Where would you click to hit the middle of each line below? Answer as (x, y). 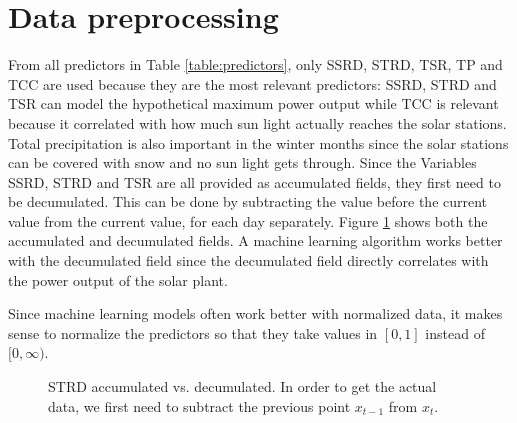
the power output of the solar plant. (118, 279)
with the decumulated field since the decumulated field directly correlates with (248, 260)
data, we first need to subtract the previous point (199, 405)
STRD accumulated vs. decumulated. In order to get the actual (242, 386)
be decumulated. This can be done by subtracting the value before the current (248, 201)
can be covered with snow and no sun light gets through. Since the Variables (242, 162)
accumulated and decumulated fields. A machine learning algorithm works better (255, 240)
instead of (455, 332)
